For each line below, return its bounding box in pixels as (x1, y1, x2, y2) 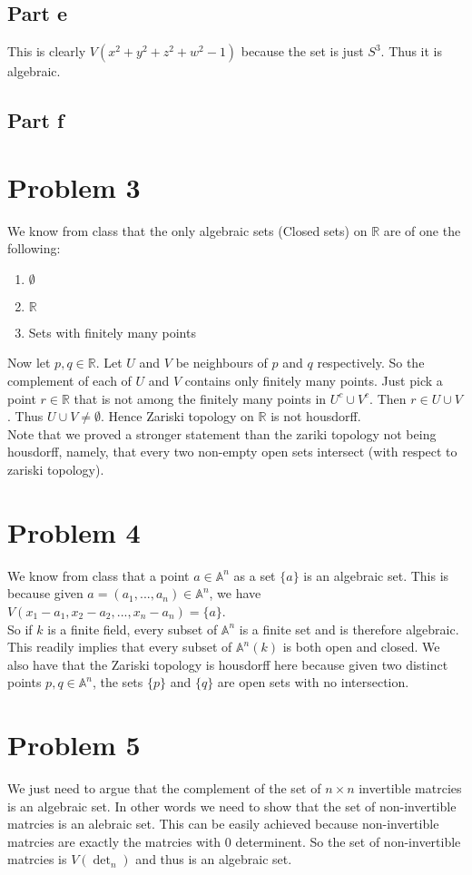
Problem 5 (7, 726, 141, 763)
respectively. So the (317, 353, 425, 372)
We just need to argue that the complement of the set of (7, 779, 321, 798)
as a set (233, 565, 276, 585)
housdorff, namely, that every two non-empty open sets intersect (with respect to (7, 442, 457, 461)
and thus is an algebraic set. (135, 850, 292, 869)
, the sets (92, 673, 143, 692)
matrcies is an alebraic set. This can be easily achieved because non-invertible (7, 814, 439, 833)
